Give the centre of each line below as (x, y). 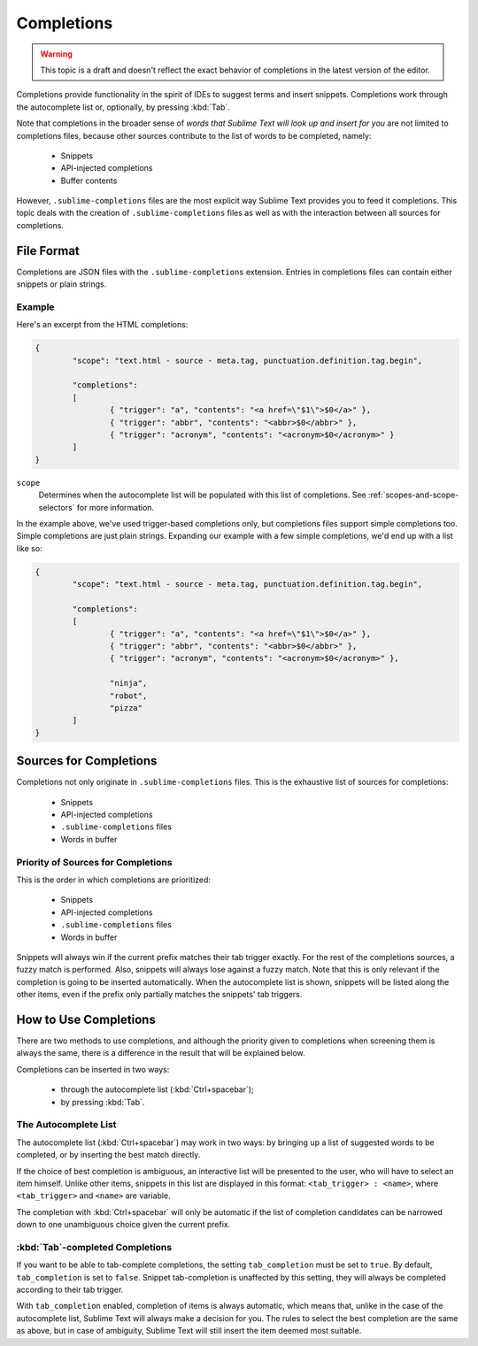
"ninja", (128, 683)
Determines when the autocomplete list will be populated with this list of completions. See (202, 495)
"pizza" (126, 708)
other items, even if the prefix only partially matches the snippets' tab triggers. (159, 995)
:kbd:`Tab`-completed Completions (94, 1247)
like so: (30, 548)
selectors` (57, 507)
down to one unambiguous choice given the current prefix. (123, 1225)
